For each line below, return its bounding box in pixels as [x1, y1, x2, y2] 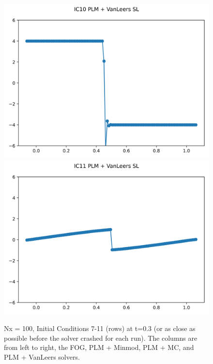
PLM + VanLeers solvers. [4, 351, 80, 362]
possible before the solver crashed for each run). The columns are [4, 332, 198, 343]
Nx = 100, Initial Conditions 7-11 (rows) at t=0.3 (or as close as [4, 323, 196, 333]
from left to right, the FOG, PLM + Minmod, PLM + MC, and [4, 342, 194, 352]
